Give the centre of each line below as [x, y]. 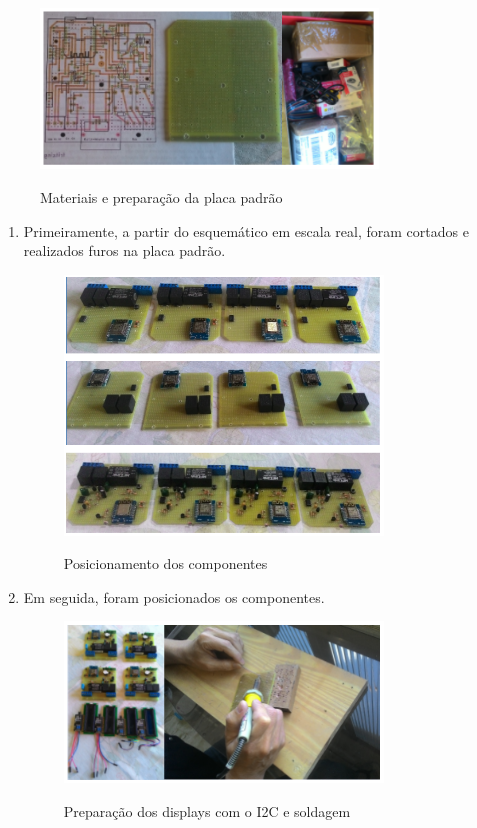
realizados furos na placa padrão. [124, 250]
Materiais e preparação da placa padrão [161, 196]
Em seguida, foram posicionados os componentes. [174, 596]
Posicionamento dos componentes [165, 563]
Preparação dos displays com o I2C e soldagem [207, 810]
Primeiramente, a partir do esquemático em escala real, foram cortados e [246, 230]
